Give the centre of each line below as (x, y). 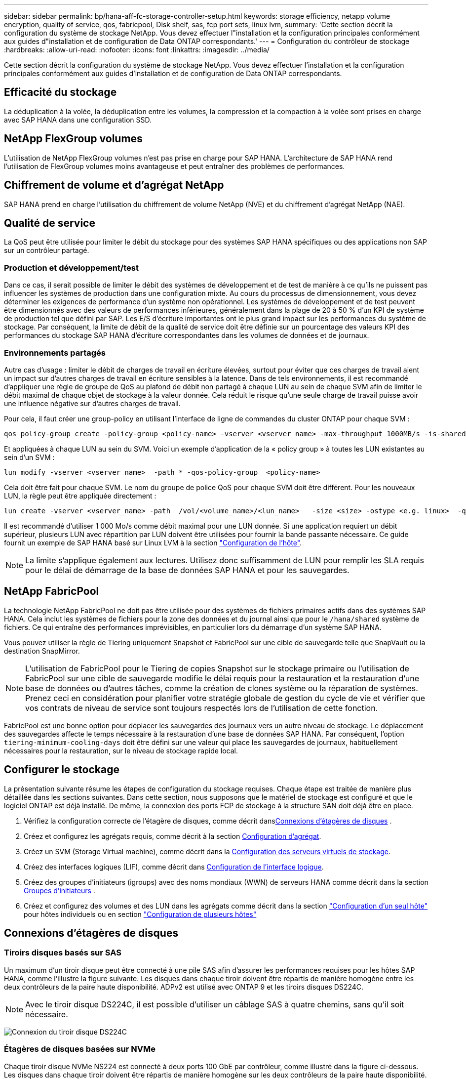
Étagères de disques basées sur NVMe (80, 1049)
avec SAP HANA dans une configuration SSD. (78, 120)
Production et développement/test (71, 268)
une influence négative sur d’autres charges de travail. (92, 403)
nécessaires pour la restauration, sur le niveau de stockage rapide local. (121, 750)
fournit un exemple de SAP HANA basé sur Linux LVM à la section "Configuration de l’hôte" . (153, 542)
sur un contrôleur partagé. (47, 250)
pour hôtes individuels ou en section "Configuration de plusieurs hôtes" (140, 914)
